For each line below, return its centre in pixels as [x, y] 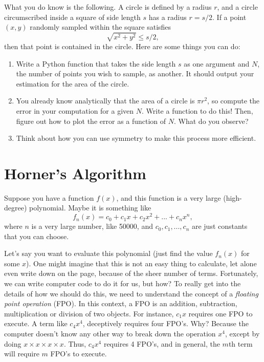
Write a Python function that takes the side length [96, 63]
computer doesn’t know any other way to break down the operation [110, 334]
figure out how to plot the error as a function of [91, 121]
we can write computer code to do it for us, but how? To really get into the [123, 283]
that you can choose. [37, 236]
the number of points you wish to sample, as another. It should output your [135, 73]
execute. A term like [36, 323]
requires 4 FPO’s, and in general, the [162, 343]
